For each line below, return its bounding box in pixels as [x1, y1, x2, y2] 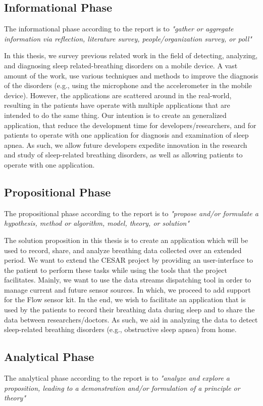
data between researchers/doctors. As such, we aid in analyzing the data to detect [4, 314, 258, 324]
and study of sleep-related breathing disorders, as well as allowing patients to [4, 149, 243, 160]
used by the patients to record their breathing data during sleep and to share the [4, 304, 255, 315]
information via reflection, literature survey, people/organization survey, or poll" [4, 33, 252, 44]
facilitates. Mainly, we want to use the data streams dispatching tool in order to [4, 274, 251, 285]
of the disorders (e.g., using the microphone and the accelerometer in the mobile [4, 80, 252, 91]
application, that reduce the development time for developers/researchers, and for [4, 119, 256, 130]
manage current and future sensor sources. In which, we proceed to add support [4, 284, 251, 295]
